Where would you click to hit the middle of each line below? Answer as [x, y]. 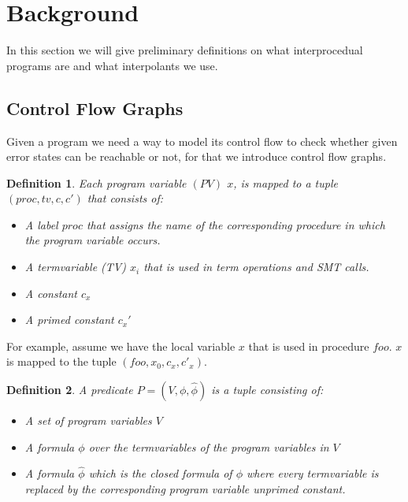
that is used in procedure [309, 346]
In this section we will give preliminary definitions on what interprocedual [185, 50]
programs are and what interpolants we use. [112, 65]
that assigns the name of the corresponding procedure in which [236, 224]
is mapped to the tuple [61, 361]
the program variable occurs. [93, 240]
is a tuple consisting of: [267, 390]
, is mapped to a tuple [286, 182]
